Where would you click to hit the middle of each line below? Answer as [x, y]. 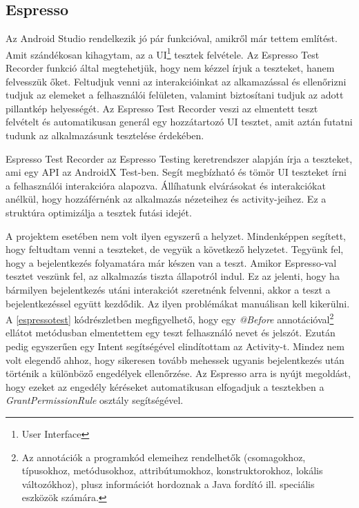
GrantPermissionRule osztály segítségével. [95, 400]
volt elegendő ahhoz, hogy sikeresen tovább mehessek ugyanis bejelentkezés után [175, 359]
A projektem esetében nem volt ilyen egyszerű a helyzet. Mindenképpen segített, [176, 235]
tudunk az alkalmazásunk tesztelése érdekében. [105, 135]
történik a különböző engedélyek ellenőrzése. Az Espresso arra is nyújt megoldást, [178, 373]
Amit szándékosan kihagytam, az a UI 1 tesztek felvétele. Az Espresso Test [163, 53]
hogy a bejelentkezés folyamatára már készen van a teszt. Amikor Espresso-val [171, 262]
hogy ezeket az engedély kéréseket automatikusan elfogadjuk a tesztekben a [165, 386]
